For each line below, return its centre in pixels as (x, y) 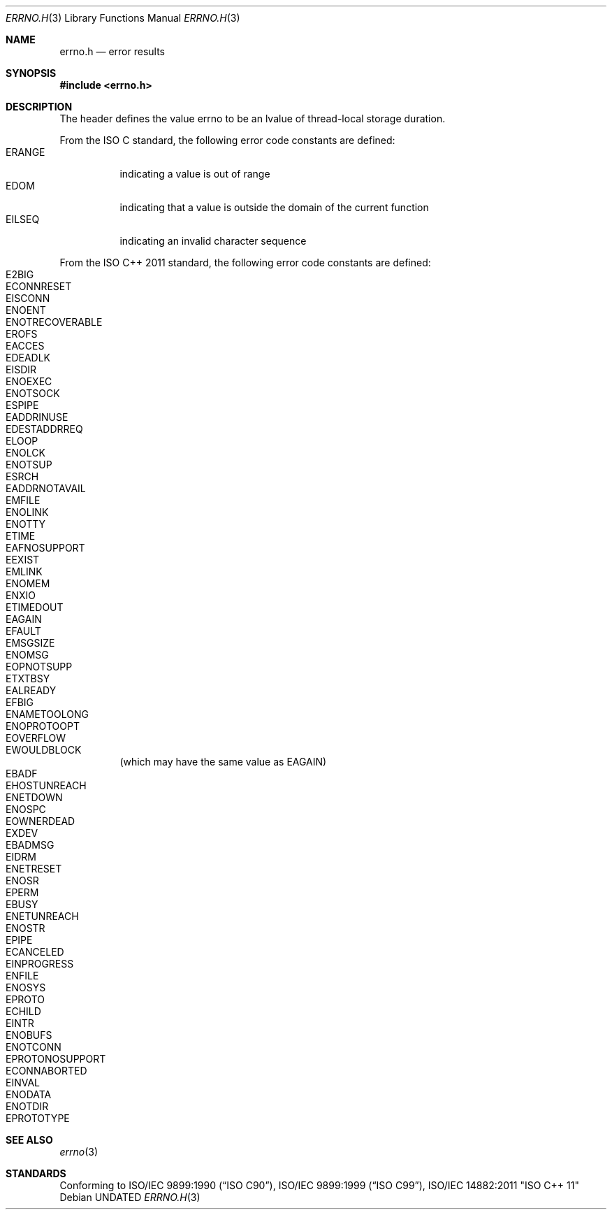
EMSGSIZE (30, 643)
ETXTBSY (28, 678)
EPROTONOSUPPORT (56, 1059)
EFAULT (23, 631)
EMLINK (24, 571)
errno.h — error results (112, 51)
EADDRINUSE (37, 417)
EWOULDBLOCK (44, 750)
